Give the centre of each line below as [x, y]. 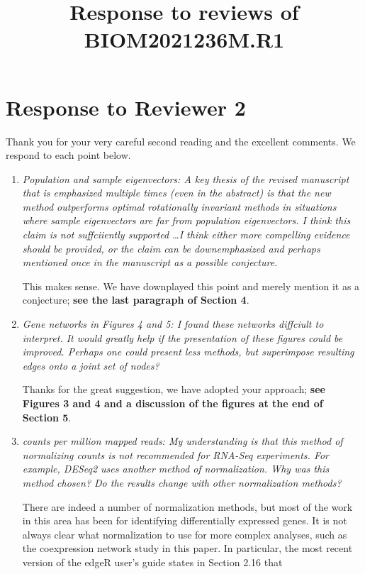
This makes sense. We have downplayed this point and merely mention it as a [191, 286]
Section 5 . [47, 417]
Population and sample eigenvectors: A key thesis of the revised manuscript [186, 178]
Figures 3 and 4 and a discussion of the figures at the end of [173, 403]
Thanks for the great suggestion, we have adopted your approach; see [174, 389]
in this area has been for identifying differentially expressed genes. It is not [185, 520]
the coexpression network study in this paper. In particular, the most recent [187, 548]
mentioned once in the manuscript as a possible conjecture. [150, 262]
